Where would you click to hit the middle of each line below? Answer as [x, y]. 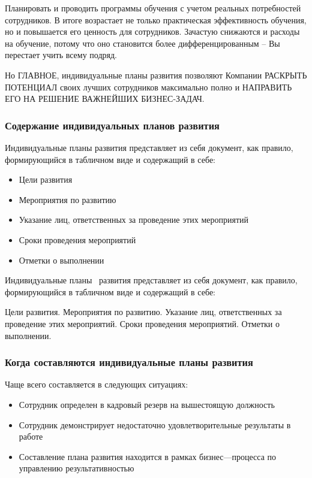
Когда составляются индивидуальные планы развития [129, 362]
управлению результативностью [76, 468]
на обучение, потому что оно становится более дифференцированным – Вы [142, 43]
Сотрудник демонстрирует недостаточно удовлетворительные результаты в [155, 424]
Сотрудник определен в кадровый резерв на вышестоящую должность [147, 404]
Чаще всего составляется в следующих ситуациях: [97, 384]
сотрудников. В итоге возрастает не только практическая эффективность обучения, [156, 19]
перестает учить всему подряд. [61, 55]
